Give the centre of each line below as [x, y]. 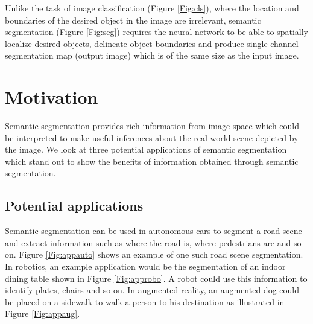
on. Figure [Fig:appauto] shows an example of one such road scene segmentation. [154, 254]
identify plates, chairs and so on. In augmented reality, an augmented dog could [152, 290]
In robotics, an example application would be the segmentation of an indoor [145, 266]
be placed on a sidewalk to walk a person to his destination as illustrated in [145, 301]
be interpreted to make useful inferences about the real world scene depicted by [152, 137]
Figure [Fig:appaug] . [43, 313]
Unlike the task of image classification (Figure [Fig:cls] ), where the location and [152, 8]
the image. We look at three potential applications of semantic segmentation [146, 149]
